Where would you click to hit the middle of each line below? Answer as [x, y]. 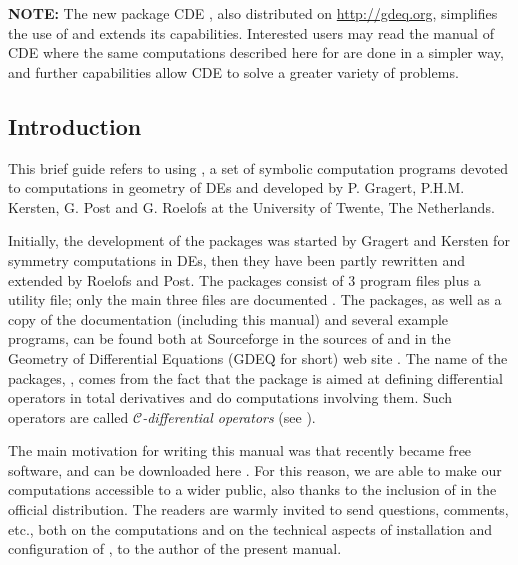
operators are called [68, 416]
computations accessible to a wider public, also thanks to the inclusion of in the [252, 489]
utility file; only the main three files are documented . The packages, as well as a [255, 299]
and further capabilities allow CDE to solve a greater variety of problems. [233, 71]
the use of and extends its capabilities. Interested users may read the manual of [251, 32]
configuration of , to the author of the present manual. [175, 548]
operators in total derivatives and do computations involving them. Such [230, 397]
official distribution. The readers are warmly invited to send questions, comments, [258, 509]
